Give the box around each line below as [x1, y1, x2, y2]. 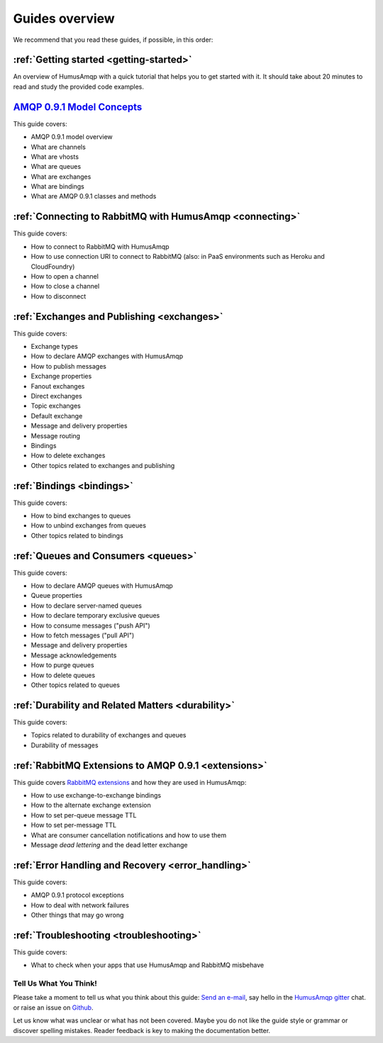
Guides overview [13, 11, 115, 26]
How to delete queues [30, 671, 96, 679]
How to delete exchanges [30, 451, 106, 460]
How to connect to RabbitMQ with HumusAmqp [30, 242, 170, 251]
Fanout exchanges [30, 381, 85, 390]
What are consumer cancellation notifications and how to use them [30, 830, 227, 840]
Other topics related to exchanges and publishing [30, 461, 175, 469]
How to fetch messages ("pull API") [30, 631, 135, 640]
